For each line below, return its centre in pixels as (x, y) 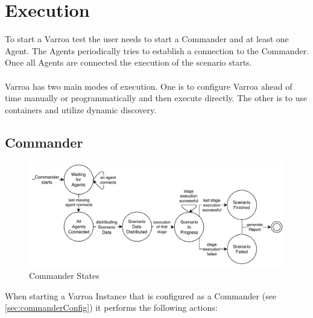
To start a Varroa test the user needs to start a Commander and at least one (147, 39)
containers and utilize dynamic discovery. (81, 109)
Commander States (64, 276)
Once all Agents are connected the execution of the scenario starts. (128, 62)
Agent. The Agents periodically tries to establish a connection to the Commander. (157, 50)
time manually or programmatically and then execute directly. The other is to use (156, 98)
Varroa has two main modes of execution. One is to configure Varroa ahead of (149, 86)
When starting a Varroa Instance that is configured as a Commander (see (141, 295)
